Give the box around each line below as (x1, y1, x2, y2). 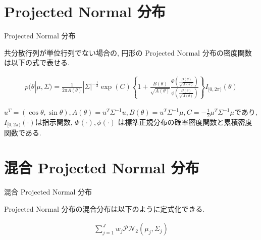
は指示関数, (35, 116, 73, 127)
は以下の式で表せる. (4, 57, 70, 68)
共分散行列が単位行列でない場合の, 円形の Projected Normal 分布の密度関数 (4, 47, 252, 58)
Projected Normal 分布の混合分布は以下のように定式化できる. (4, 203, 205, 214)
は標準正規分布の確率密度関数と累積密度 (118, 116, 252, 127)
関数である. (4, 127, 41, 138)
